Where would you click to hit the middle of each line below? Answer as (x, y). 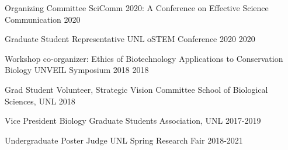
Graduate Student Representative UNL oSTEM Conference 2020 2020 (130, 39)
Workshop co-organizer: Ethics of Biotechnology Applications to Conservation (144, 58)
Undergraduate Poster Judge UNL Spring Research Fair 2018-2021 (124, 140)
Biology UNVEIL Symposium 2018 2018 (77, 70)
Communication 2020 (43, 19)
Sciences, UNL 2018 (40, 101)
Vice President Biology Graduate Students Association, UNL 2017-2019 (133, 121)
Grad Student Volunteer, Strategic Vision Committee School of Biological (136, 89)
